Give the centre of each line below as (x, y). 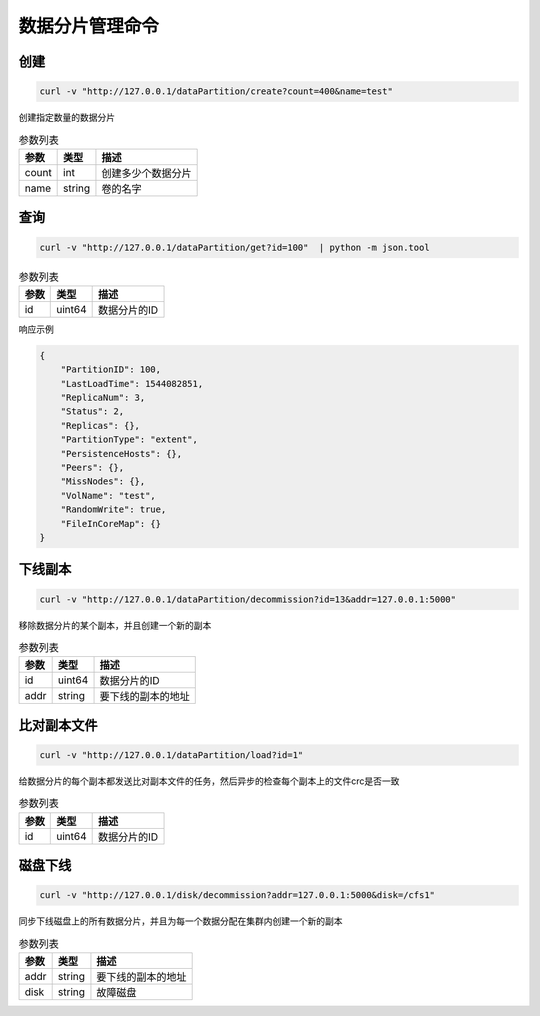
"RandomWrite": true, (113, 509)
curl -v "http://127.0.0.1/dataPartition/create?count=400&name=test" (216, 91)
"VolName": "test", (108, 495)
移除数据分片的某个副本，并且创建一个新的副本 (115, 625)
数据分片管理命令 (89, 26)
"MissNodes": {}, (103, 481)
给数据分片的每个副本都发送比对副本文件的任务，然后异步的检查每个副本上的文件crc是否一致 (209, 781)
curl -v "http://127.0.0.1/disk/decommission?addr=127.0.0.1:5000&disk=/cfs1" (237, 895)
